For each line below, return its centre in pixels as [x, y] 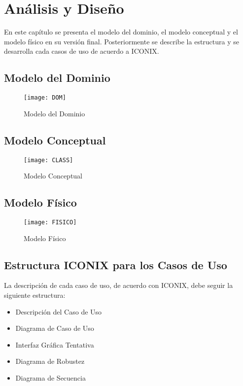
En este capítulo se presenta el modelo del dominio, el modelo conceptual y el [121, 32]
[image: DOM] [45, 98]
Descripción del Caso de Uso [59, 311]
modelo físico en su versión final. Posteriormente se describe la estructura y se [121, 41]
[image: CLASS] [49, 160]
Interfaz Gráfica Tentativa [55, 344]
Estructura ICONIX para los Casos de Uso [116, 264]
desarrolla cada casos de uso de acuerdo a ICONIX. [82, 51]
